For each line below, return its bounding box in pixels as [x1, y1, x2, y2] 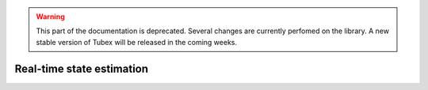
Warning [36, 12, 65, 21]
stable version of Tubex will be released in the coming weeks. [36, 37, 238, 47]
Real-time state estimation [14, 62, 149, 75]
